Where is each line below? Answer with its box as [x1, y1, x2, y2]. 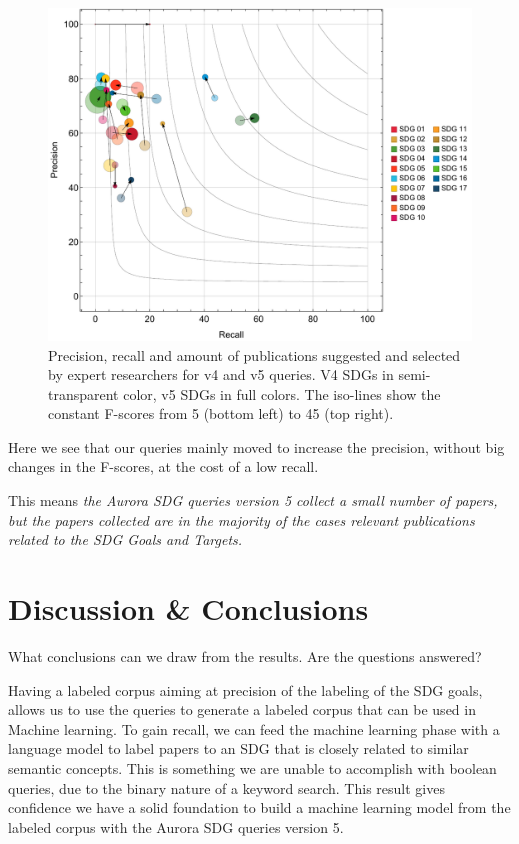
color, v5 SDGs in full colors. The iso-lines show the [123, 383, 441, 404]
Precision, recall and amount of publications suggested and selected [48, 344, 461, 365]
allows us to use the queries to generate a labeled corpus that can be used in [8, 699, 476, 720]
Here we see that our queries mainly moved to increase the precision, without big [8, 436, 505, 457]
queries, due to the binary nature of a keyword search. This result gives [8, 777, 445, 798]
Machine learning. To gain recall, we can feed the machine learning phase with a [8, 718, 500, 739]
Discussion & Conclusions [8, 588, 369, 629]
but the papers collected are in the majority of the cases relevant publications [8, 509, 475, 530]
